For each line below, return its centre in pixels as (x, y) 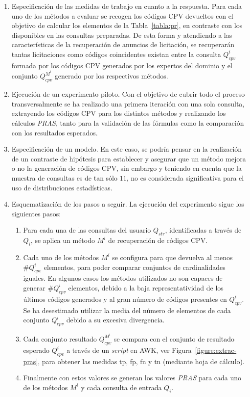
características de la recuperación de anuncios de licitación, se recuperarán (123, 44)
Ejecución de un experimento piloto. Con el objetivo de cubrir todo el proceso (128, 94)
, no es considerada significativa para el (185, 177)
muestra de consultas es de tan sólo (65, 177)
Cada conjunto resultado (60, 338)
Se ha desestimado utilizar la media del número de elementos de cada (127, 310)
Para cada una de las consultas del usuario (87, 230)
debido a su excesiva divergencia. (115, 320)
